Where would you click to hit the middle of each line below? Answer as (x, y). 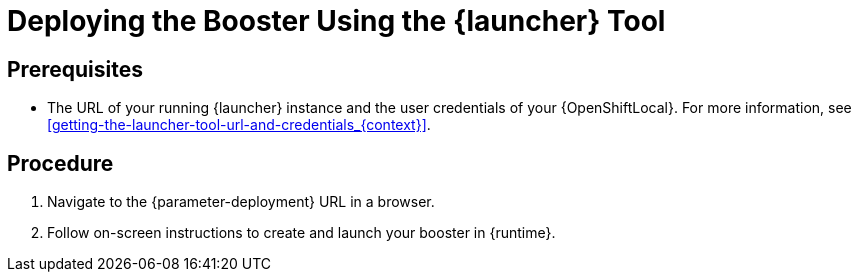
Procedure (60, 163)
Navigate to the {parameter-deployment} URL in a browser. (241, 202)
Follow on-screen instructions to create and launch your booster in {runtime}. (301, 233)
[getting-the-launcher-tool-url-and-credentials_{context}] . (239, 125)
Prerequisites (75, 69)
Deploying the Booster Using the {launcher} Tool (336, 21)
